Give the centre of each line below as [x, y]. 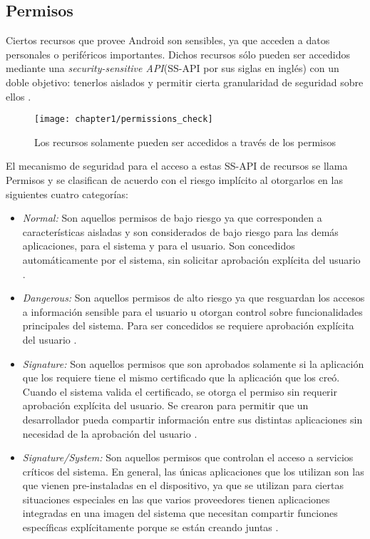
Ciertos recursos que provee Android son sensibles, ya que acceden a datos [168, 40]
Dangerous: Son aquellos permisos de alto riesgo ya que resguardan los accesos [194, 298]
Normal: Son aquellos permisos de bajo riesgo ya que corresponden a [172, 218]
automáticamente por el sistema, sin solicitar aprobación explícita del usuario [191, 259]
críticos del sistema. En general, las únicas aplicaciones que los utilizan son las [193, 471]
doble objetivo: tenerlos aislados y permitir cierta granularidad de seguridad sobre [185, 82]
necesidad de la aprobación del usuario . [110, 433]
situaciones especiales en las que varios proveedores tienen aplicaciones [176, 499]
